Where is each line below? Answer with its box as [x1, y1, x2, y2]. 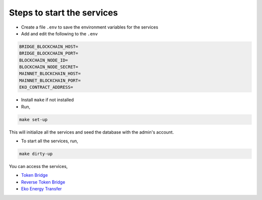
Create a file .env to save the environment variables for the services [21, 24, 159, 30]
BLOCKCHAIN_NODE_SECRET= [19, 64, 79, 70]
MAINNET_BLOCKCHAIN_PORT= [19, 77, 81, 83]
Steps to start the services [9, 7, 118, 18]
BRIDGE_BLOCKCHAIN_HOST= [19, 44, 79, 49]
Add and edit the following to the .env [21, 31, 98, 36]
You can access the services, [9, 163, 68, 169]
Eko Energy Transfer [21, 186, 62, 192]
